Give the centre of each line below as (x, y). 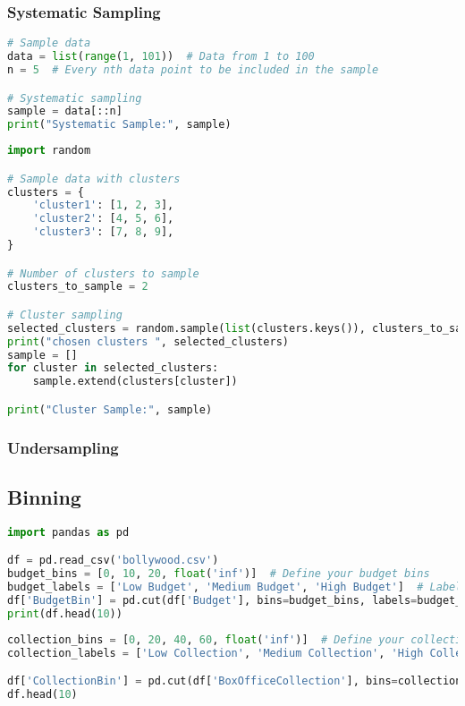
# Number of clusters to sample (103, 273)
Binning (44, 496)
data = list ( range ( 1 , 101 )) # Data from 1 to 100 (161, 57)
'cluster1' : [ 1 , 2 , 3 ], (103, 205)
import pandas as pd (68, 532)
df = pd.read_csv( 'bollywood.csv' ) (113, 561)
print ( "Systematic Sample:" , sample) (119, 125)
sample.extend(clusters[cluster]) (135, 382)
